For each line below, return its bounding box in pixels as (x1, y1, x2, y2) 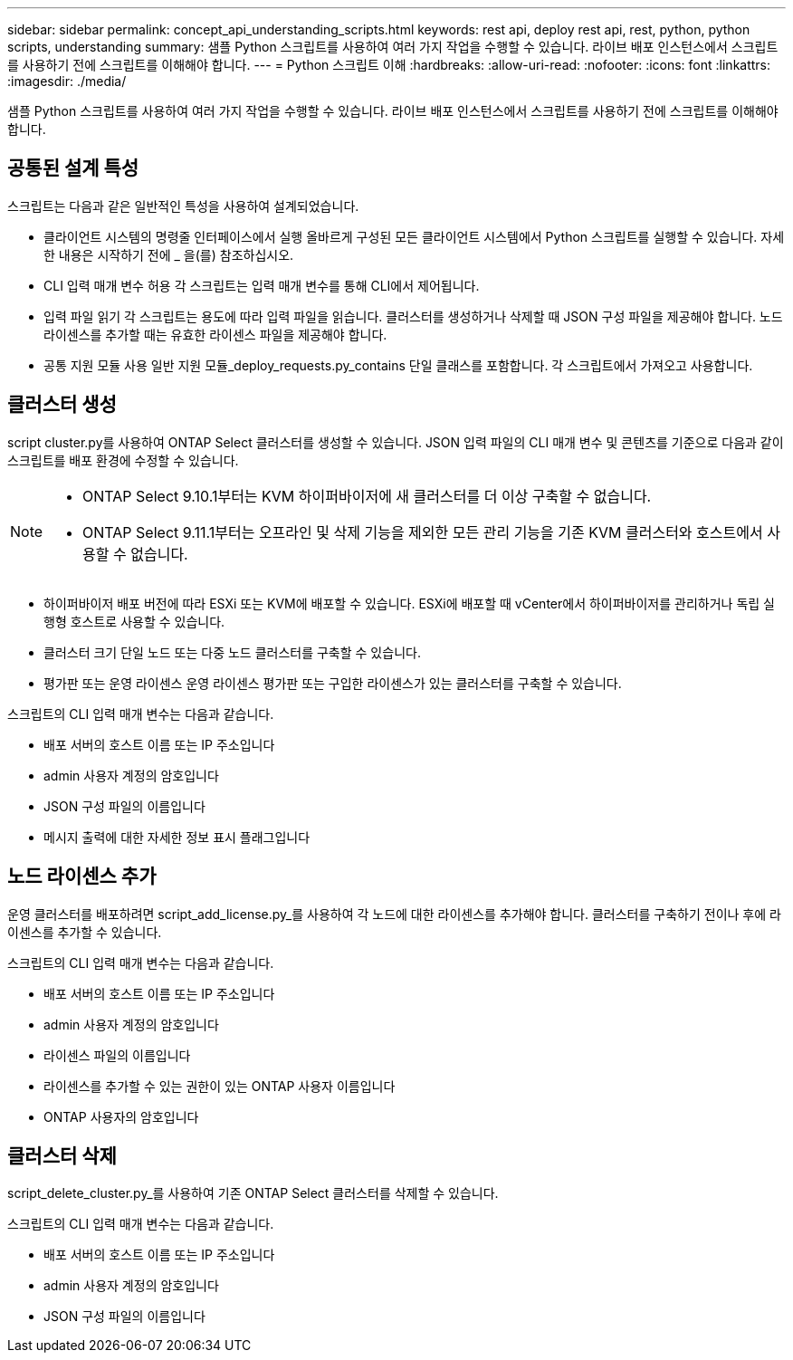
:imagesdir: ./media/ (7, 73, 127, 89)
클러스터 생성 (7, 393, 117, 417)
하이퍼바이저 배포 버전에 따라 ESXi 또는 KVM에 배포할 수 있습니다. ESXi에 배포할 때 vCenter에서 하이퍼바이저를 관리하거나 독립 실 (43, 595, 775, 611)
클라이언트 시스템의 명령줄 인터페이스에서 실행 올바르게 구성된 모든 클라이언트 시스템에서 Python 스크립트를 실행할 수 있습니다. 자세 (43, 228, 785, 244)
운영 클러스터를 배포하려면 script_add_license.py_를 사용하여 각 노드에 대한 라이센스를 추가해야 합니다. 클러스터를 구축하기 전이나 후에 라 (7, 905, 781, 922)
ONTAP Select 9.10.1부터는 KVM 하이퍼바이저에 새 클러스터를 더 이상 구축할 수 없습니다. (82, 486, 652, 505)
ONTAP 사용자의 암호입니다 (43, 1108, 199, 1125)
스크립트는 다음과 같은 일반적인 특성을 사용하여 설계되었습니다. (7, 197, 359, 214)
